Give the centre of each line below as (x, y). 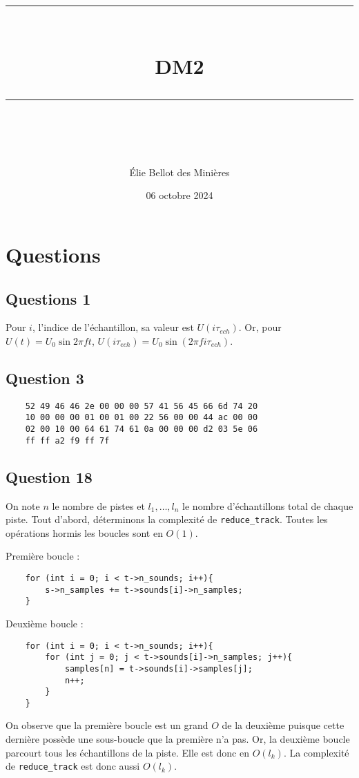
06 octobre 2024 (179, 195)
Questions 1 (48, 298)
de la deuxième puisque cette (283, 725)
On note (23, 505)
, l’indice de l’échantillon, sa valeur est (113, 327)
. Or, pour (260, 327)
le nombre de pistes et (98, 505)
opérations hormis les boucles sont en (84, 532)
